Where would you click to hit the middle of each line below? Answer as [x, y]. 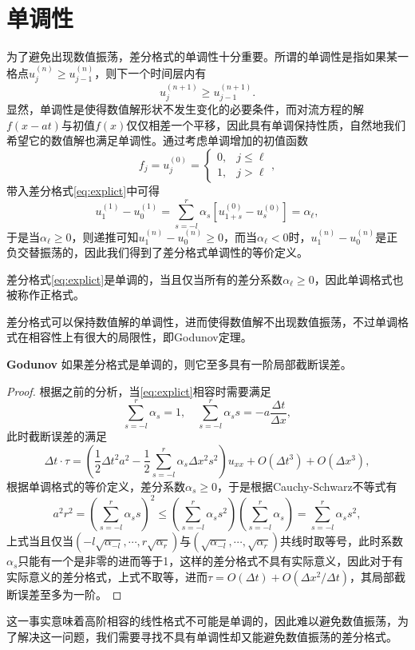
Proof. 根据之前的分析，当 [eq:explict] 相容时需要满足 [139, 391]
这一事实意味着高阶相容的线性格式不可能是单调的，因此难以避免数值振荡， [202, 621]
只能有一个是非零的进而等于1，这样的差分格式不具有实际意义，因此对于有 [211, 561]
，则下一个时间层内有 [150, 72]
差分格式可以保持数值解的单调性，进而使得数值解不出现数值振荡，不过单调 [202, 321]
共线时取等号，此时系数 [342, 541]
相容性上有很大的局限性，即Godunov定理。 [140, 337]
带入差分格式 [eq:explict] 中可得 [83, 190]
